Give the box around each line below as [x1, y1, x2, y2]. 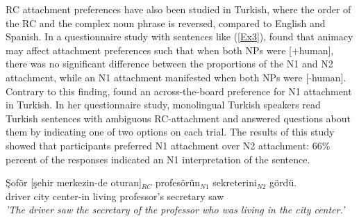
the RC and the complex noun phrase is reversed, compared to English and [6, 15, 326, 30]
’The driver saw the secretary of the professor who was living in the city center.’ [6, 202, 345, 217]
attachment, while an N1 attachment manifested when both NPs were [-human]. [6, 69, 347, 84]
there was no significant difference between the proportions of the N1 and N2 [6, 56, 333, 71]
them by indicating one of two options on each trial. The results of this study [6, 124, 335, 139]
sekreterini [212, 175, 257, 190]
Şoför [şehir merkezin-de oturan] [6, 175, 142, 190]
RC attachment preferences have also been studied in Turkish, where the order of [6, 2, 351, 16]
